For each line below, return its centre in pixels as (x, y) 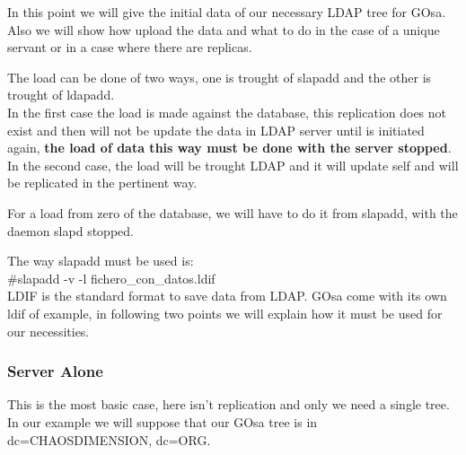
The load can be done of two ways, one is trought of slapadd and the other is (220, 77)
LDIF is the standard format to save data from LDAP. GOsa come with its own (227, 296)
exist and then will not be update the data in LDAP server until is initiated (216, 130)
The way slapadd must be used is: (101, 261)
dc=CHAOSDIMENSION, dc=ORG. (109, 439)
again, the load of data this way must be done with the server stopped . (229, 148)
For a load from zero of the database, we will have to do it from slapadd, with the (233, 212)
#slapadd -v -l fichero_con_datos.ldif (111, 278)
